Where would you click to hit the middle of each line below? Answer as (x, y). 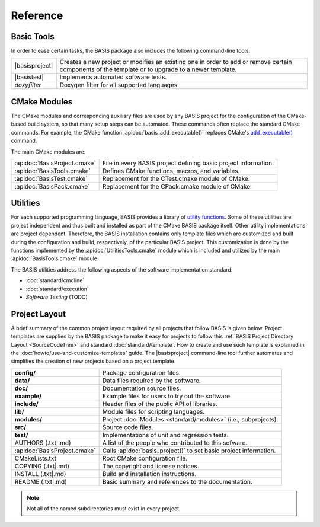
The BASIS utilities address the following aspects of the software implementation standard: (122, 269)
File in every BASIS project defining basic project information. (188, 163)
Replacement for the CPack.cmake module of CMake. (177, 186)
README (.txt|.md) (41, 481)
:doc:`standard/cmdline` (55, 280)
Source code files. (128, 427)
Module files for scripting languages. (153, 411)
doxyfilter (28, 85)
